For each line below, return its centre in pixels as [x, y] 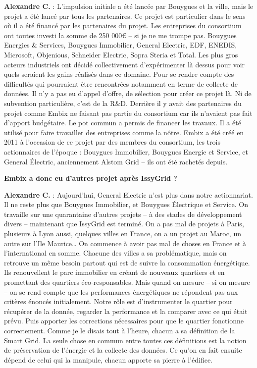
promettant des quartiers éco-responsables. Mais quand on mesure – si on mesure [127, 282]
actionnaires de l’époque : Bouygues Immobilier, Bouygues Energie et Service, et [126, 151]
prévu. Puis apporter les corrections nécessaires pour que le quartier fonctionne [124, 321]
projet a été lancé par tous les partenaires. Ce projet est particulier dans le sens [125, 16]
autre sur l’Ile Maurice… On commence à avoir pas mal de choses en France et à [125, 243]
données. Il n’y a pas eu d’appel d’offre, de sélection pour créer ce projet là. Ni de [128, 93]
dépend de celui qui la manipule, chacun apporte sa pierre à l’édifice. [108, 359]
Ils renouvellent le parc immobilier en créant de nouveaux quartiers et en [114, 272]
